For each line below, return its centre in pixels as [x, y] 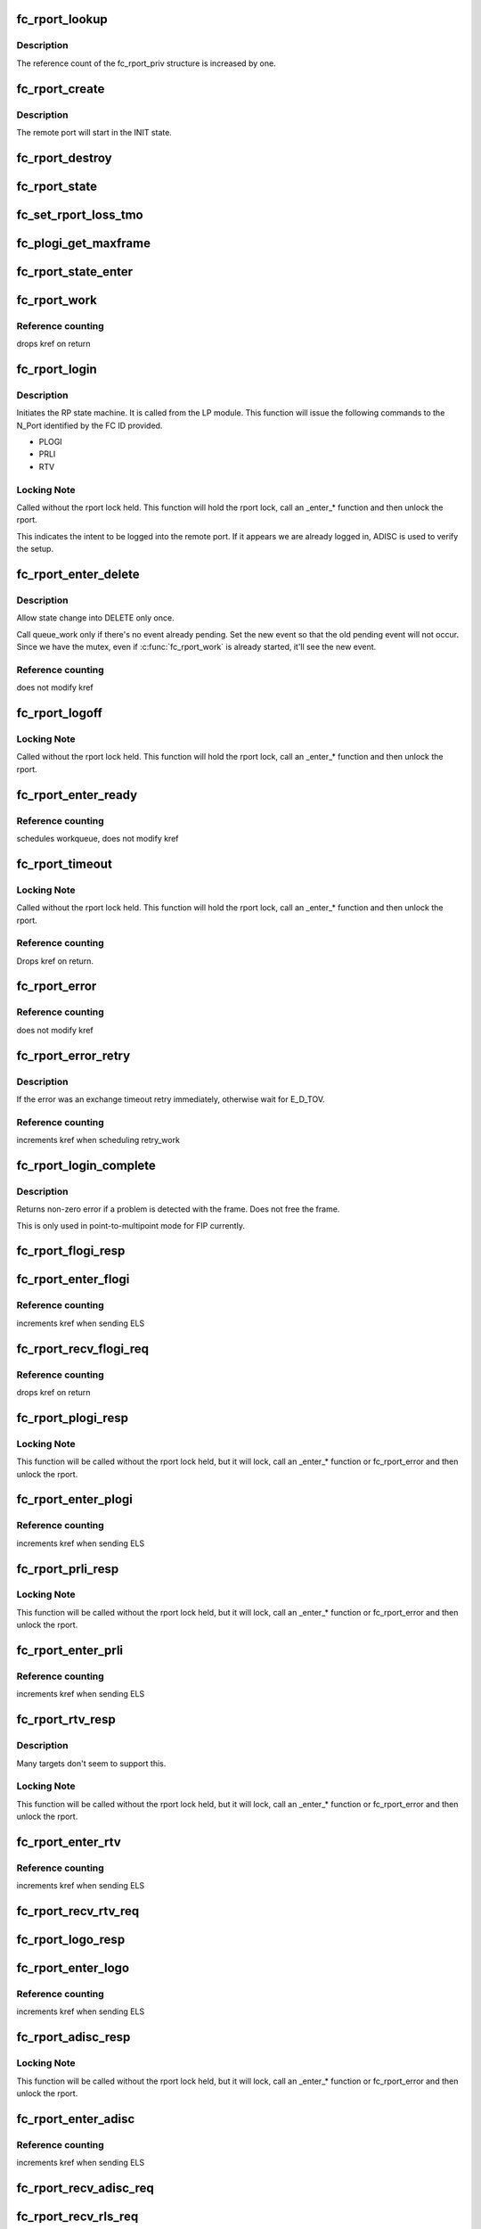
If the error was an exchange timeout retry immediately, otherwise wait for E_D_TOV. [171, 1099]
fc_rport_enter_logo [73, 1968]
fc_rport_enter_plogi [75, 1499]
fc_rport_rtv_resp [66, 1719]
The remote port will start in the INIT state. [94, 132]
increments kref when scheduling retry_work [98, 1140]
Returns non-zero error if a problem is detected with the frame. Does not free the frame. [178, 1209]
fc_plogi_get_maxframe [84, 243]
